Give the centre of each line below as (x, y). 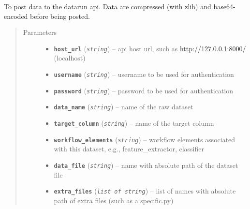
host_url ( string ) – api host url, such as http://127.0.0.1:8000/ (150, 48)
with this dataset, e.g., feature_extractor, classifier (129, 149)
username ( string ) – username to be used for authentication (144, 74)
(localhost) (70, 58)
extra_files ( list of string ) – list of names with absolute (145, 191)
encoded (16, 16)
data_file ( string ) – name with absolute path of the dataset (146, 165)
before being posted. (60, 16)
